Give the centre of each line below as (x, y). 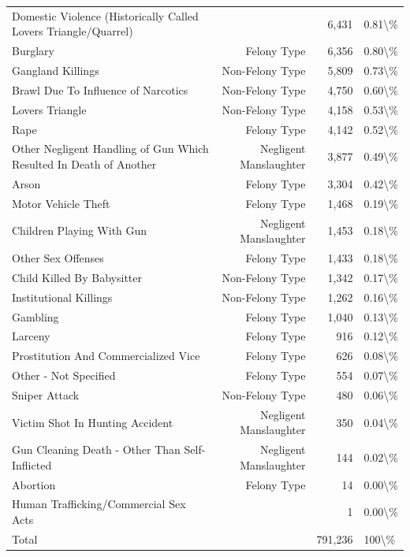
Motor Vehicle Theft (61, 203)
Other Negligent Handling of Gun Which (110, 149)
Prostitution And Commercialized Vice (106, 356)
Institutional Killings (62, 297)
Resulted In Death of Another (84, 164)
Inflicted (32, 464)
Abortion (34, 484)
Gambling (35, 316)
